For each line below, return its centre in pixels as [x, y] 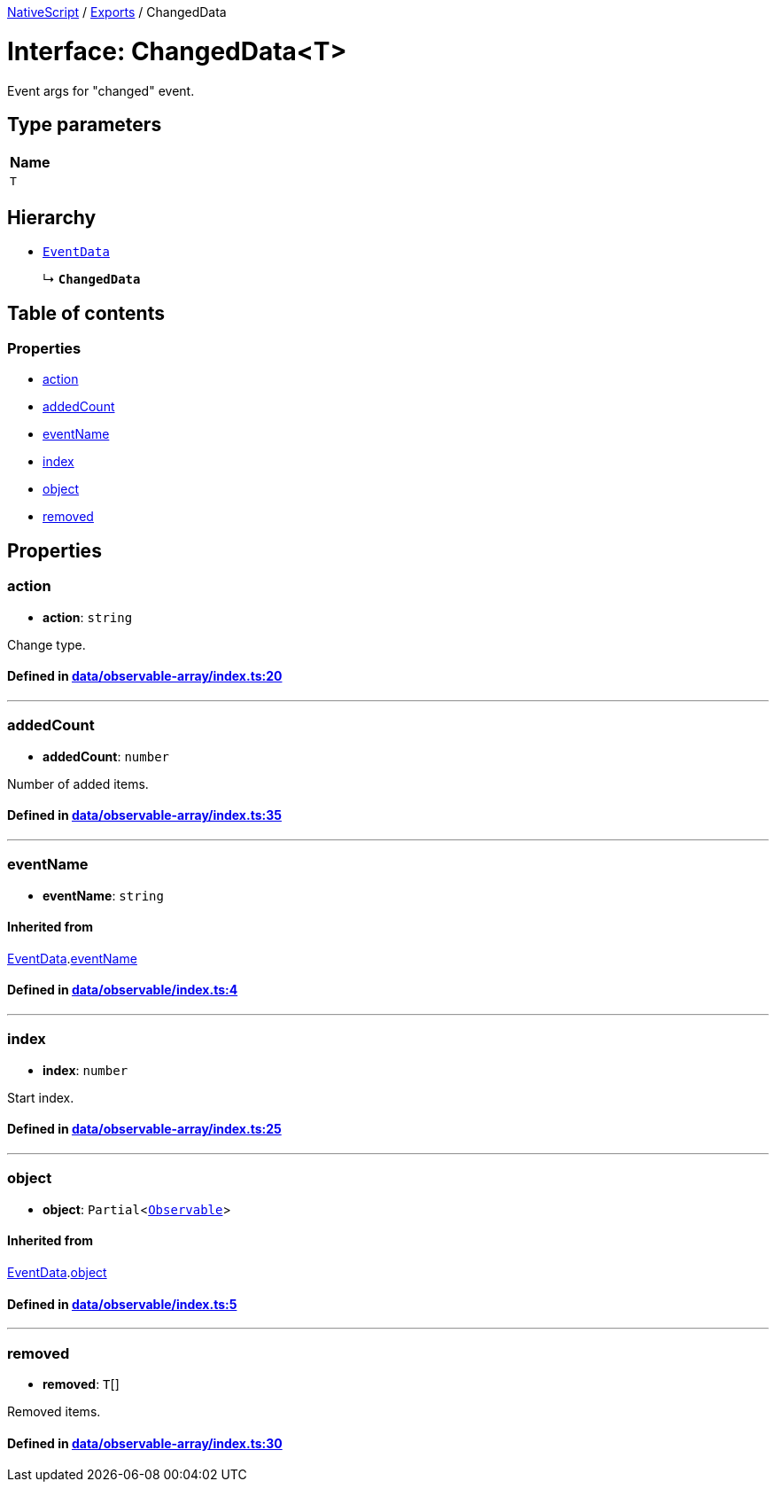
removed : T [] [81, 1384]
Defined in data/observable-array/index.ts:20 [145, 676]
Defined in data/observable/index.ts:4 [123, 990]
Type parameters [85, 124]
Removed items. [54, 1411]
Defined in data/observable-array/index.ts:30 [145, 1443]
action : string [88, 617]
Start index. [41, 1097]
